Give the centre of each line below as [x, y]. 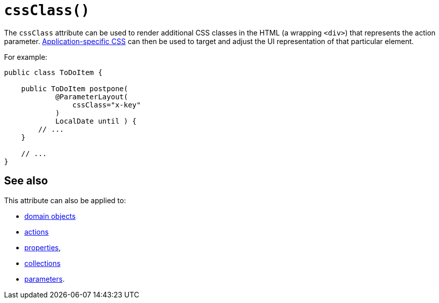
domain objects [50, 216]
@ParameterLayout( [92, 97]
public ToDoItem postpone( [75, 88]
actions [36, 232]
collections [43, 263]
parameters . [45, 279]
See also [26, 181]
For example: [26, 57]
